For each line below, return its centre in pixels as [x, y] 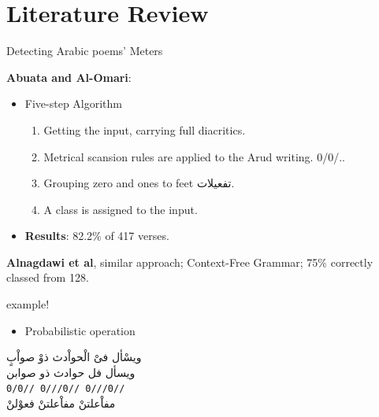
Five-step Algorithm [73, 103]
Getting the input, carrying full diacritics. [145, 129]
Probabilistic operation [80, 330]
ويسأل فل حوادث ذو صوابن [71, 372]
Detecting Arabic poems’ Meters [85, 51]
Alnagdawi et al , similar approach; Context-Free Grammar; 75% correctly [190, 262]
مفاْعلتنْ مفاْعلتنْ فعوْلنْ [61, 403]
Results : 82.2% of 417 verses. [97, 236]
